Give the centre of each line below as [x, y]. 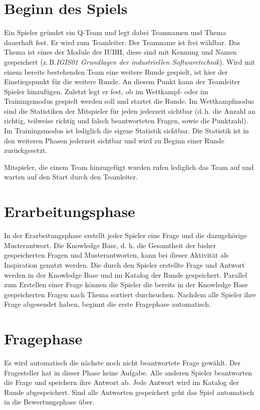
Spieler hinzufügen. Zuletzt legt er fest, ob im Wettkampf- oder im [106, 91]
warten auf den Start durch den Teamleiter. [71, 177]
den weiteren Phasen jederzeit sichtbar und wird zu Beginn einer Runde [114, 140]
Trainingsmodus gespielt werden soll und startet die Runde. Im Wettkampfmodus [129, 101]
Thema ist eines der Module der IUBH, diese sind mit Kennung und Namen [120, 52]
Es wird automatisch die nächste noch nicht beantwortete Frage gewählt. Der [122, 363]
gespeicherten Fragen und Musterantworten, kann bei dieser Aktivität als [116, 255]
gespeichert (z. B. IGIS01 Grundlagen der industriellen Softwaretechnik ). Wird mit [130, 61]
